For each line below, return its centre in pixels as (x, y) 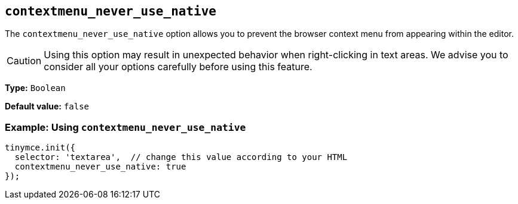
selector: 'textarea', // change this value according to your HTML (181, 157)
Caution (24, 61)
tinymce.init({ (40, 148)
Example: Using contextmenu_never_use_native (125, 127)
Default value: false (47, 106)
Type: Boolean (35, 88)
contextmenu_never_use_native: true (100, 167)
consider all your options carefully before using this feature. (178, 67)
